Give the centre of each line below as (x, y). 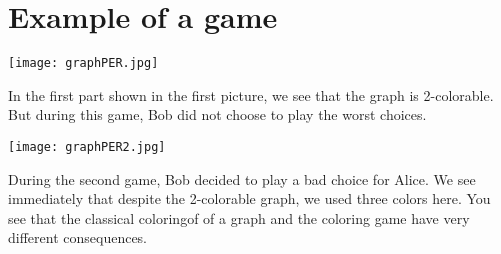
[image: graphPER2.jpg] (87, 146)
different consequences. (78, 237)
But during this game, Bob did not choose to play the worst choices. (217, 114)
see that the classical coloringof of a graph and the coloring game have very (239, 217)
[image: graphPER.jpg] (83, 63)
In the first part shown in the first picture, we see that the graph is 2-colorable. (251, 94)
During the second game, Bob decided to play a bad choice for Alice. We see (242, 178)
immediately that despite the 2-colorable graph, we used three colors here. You (249, 198)
